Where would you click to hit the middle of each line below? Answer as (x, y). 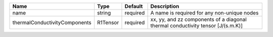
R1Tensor (108, 22)
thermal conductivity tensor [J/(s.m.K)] (196, 26)
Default (134, 6)
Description (165, 6)
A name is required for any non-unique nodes (204, 13)
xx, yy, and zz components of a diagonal (199, 19)
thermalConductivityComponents (52, 22)
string (104, 13)
